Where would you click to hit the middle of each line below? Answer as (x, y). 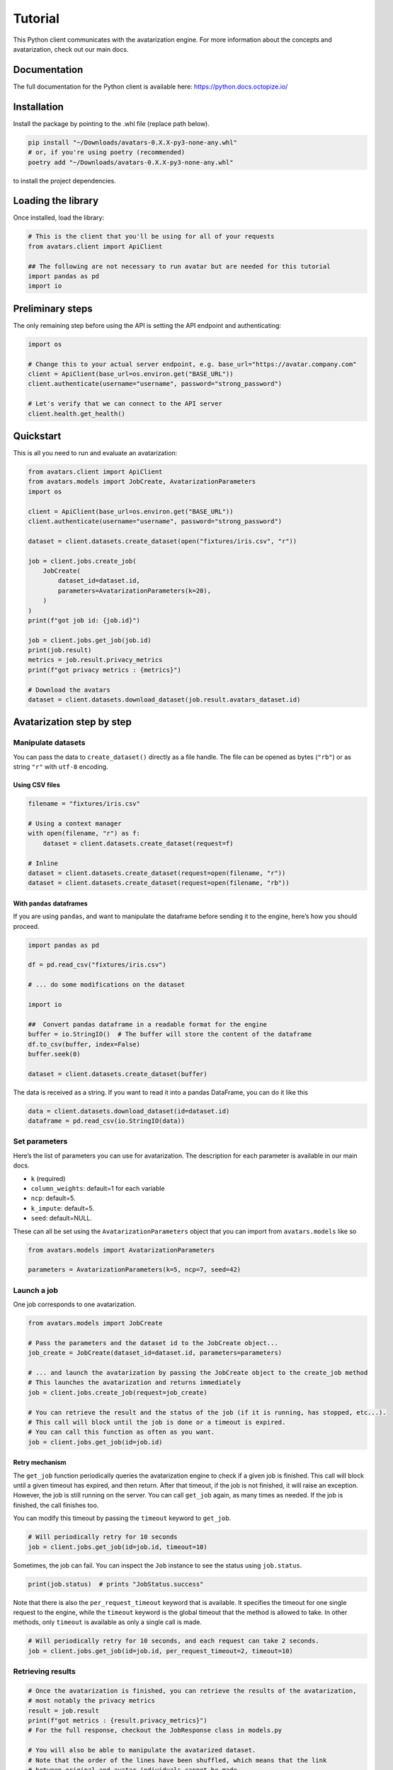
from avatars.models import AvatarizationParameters (121, 1250)
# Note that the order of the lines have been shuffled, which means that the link (177, 1760)
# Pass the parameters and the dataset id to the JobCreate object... (153, 1343)
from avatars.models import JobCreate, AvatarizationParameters (142, 482)
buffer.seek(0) (54, 1054)
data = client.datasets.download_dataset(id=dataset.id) (129, 1111)
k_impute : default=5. (63, 1208)
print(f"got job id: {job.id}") (84, 620)
